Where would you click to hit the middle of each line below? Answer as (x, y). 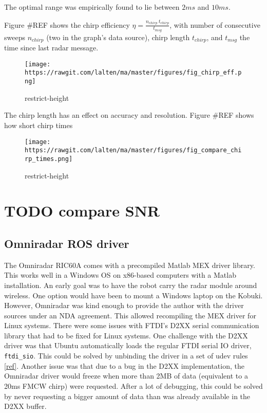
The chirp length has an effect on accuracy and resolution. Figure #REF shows (129, 115)
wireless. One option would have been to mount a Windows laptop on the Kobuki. (133, 295)
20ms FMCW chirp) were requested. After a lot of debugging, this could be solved (133, 385)
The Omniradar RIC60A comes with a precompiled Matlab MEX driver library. (130, 265)
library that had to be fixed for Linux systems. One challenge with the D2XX (126, 335)
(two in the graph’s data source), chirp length (118, 37)
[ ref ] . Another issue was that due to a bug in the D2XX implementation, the (124, 365)
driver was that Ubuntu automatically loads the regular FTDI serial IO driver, (128, 345)
